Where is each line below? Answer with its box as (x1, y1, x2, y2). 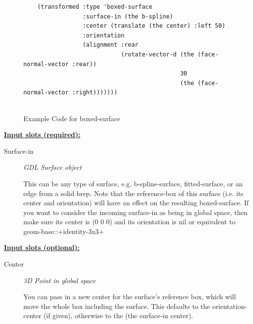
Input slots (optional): (4, 242, 80, 252)
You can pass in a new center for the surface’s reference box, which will (23, 291, 236, 302)
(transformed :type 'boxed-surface (37, 3, 152, 10)
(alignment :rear (82, 41, 139, 49)
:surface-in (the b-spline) (82, 13, 173, 20)
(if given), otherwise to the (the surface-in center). (43, 310, 193, 321)
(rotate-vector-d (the (121, 51, 194, 58)
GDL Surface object (23, 162, 82, 172)
